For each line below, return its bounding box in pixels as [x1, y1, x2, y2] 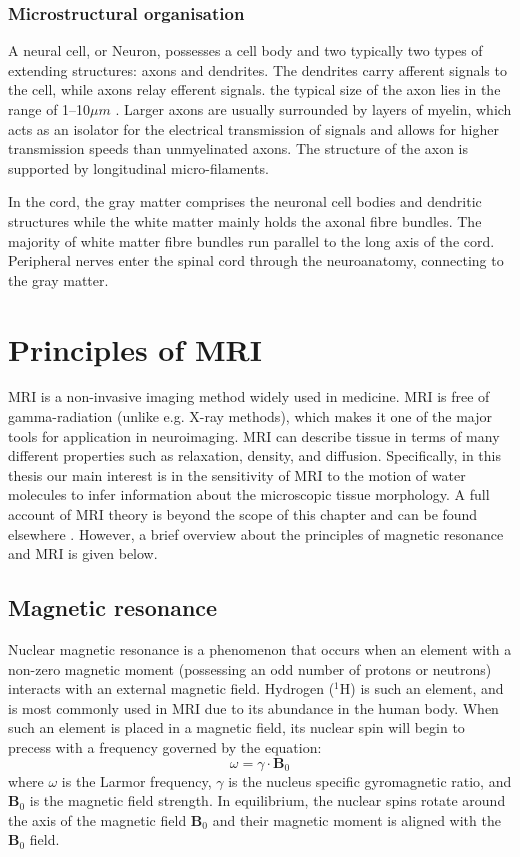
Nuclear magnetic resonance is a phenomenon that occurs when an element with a [8, 639, 512, 660]
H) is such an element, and [339, 678, 504, 699]
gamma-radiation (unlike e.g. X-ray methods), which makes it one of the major [8, 406, 493, 427]
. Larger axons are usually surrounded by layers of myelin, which [115, 99, 512, 119]
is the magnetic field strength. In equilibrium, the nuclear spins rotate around [29, 790, 506, 811]
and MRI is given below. [8, 543, 158, 564]
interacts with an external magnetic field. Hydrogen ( [8, 678, 335, 699]
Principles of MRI [8, 328, 262, 369]
